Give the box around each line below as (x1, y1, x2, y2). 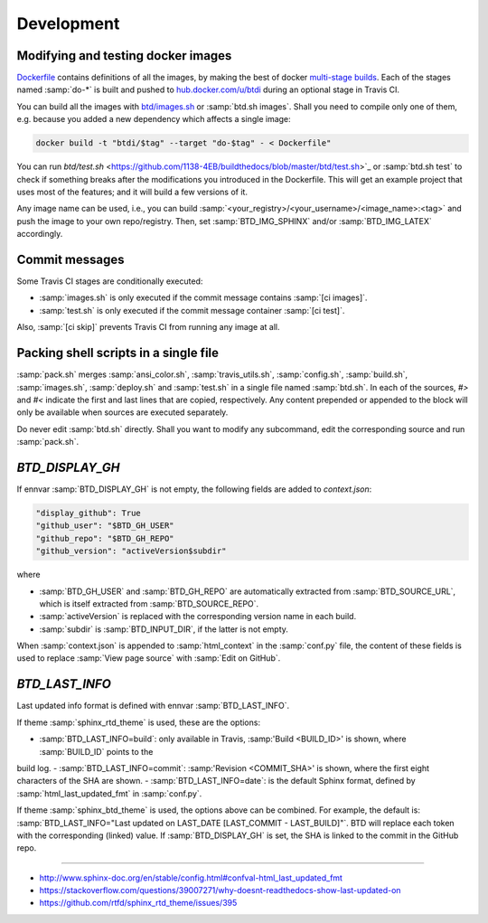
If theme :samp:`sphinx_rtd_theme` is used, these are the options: (16, 717, 261, 728)
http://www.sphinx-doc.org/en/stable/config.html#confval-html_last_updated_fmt (39, 872, 343, 883)
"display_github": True (35, 507, 142, 518)
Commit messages (16, 251, 126, 267)
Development (16, 14, 120, 33)
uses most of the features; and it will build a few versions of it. (16, 186, 249, 197)
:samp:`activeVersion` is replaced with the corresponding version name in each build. (39, 611, 357, 622)
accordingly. (16, 229, 63, 240)
